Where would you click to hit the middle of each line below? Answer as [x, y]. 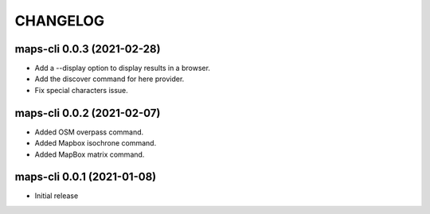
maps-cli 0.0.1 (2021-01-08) [86, 177]
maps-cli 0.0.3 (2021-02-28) [88, 49]
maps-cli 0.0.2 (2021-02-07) [88, 113]
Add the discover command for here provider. [109, 79]
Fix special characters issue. [82, 90]
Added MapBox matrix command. [90, 154]
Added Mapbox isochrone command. [96, 143]
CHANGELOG [60, 21]
